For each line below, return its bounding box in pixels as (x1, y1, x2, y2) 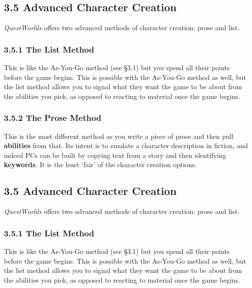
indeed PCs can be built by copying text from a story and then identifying (4, 150, 226, 160)
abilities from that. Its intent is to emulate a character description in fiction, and (4, 140, 248, 151)
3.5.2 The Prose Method (4, 112, 102, 124)
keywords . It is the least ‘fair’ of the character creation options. (4, 159, 197, 170)
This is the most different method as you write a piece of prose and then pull (4, 131, 234, 141)
